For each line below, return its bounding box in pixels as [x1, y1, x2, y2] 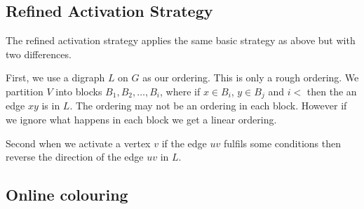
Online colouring [6, 184, 128, 205]
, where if [160, 83, 201, 98]
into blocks [55, 83, 102, 98]
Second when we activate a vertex [6, 135, 151, 150]
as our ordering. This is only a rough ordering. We [142, 70, 359, 85]
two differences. [6, 46, 72, 61]
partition [6, 83, 43, 98]
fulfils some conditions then [223, 135, 342, 150]
